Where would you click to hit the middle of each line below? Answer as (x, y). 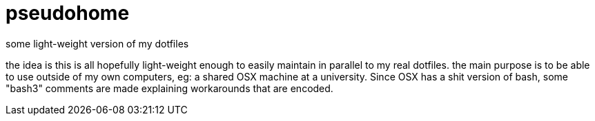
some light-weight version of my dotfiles (97, 43)
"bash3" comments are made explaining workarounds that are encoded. (169, 88)
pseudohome (68, 13)
